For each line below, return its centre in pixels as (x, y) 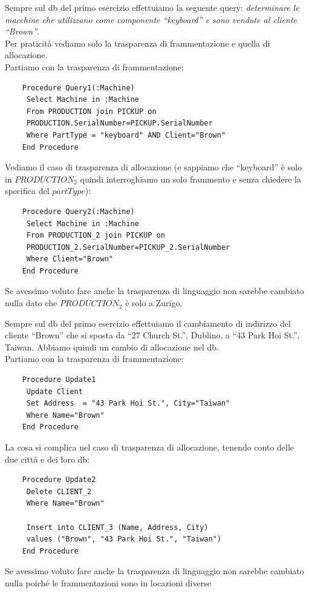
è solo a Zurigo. (154, 303)
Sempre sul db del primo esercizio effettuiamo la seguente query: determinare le (152, 7)
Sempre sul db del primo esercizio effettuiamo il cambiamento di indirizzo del (148, 323)
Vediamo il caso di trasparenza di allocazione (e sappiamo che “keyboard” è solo (154, 167)
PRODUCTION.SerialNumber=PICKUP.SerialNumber (119, 123)
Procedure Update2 (59, 480)
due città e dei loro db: (47, 459)
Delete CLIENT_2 (59, 491)
